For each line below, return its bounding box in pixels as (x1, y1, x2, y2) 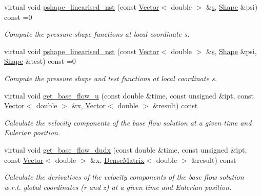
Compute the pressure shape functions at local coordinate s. (4, 29, 190, 39)
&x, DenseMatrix (90, 154, 145, 165)
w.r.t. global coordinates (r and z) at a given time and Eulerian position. (4, 181, 232, 192)
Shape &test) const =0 (4, 56, 76, 66)
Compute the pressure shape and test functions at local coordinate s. (4, 72, 217, 83)
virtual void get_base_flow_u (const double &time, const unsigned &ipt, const (4, 90, 254, 101)
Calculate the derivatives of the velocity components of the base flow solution (4, 171, 244, 182)
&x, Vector (71, 100, 106, 111)
